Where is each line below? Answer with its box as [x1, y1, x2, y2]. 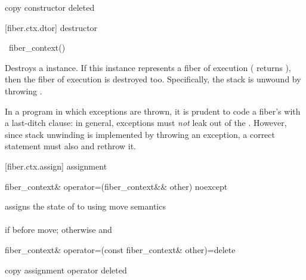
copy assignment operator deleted [5, 263, 127, 276]
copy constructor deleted [5, 1, 95, 13]
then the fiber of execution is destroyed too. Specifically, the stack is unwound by [5, 73, 301, 85]
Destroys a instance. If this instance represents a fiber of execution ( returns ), [5, 61, 291, 73]
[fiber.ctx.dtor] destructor [5, 21, 98, 33]
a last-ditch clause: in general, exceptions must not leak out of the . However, [5, 116, 287, 129]
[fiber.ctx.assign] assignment [5, 159, 107, 172]
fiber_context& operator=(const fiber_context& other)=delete [5, 243, 236, 256]
